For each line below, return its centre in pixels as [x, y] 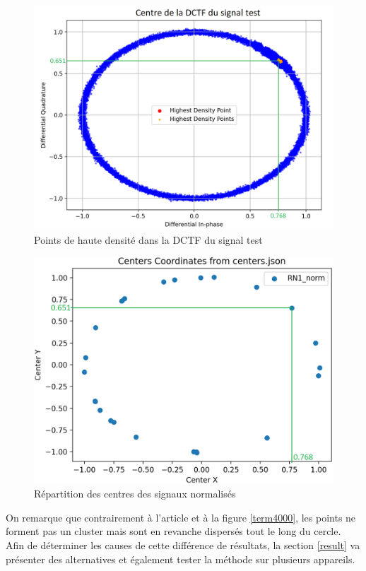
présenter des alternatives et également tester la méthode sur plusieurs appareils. [181, 559]
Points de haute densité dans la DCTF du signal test [148, 239]
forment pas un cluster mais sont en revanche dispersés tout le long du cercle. [173, 531]
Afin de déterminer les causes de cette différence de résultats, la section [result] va [183, 545]
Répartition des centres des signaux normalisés [135, 494]
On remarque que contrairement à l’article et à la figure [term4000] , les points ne [181, 517]
